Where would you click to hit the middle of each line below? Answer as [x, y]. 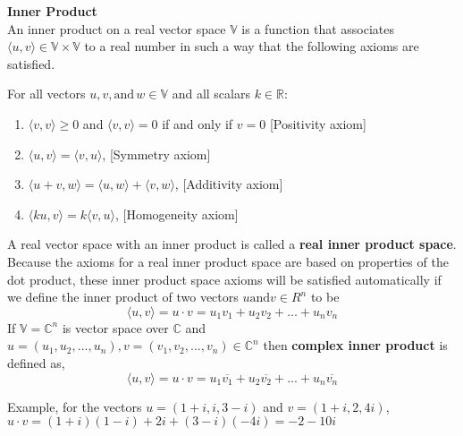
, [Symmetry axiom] [156, 154]
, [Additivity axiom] [229, 184]
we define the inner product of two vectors [123, 297]
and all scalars [211, 94]
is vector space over [115, 327]
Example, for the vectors [75, 406]
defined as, [36, 362]
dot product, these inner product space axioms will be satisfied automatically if [224, 279]
